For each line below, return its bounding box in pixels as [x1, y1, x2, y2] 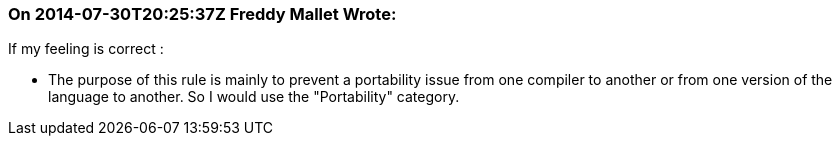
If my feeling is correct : [8, 40, 164, 58]
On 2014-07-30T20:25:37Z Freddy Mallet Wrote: [8, 4, 397, 24]
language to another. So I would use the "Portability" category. [48, 88, 460, 106]
